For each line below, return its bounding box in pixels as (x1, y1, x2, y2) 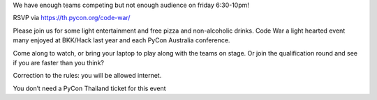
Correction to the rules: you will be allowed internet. (13, 72, 162, 80)
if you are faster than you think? (13, 58, 105, 67)
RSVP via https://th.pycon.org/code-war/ (13, 14, 131, 22)
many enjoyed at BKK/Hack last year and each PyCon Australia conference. (13, 36, 230, 44)
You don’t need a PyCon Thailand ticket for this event (13, 84, 166, 92)
